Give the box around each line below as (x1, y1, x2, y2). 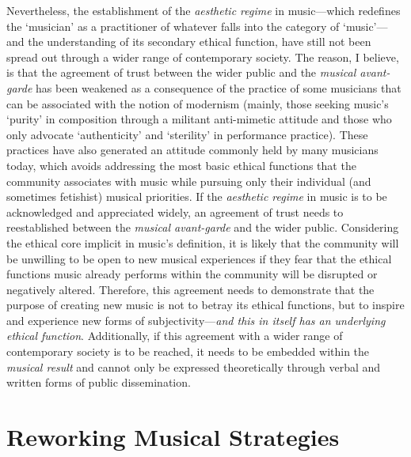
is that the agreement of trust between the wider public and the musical (6, 64, 356, 81)
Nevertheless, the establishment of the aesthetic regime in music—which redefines (6, 2, 401, 18)
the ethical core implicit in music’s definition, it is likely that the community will (6, 234, 399, 251)
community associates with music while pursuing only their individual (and (6, 172, 371, 189)
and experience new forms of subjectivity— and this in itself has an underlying (6, 312, 386, 328)
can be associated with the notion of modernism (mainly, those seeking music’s (6, 95, 389, 111)
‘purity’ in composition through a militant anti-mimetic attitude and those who (6, 111, 392, 127)
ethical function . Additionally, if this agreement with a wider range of (6, 327, 343, 344)
